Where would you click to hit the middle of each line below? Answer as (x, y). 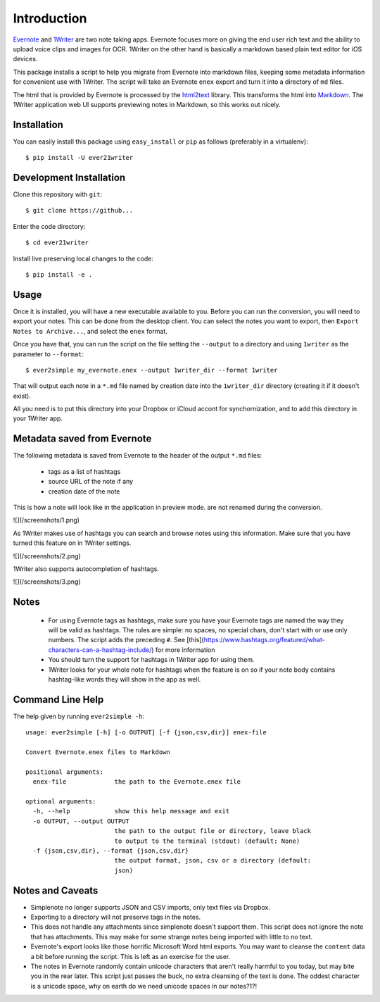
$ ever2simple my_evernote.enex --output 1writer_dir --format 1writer (152, 370)
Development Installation (69, 177)
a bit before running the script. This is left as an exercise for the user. (131, 956)
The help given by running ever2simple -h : (79, 716)
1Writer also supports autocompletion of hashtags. (86, 569)
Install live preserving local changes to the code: (83, 258)
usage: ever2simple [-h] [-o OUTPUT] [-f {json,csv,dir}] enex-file (146, 733)
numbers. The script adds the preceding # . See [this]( (126, 640)
